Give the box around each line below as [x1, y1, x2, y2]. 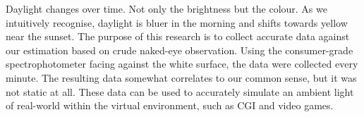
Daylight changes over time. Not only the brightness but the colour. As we [6, 1, 327, 16]
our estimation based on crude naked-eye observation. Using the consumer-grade [6, 42, 353, 57]
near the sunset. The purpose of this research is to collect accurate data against [6, 29, 350, 44]
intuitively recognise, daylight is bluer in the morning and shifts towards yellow [6, 15, 348, 30]
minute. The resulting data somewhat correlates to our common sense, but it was [6, 70, 357, 85]
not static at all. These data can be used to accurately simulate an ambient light [6, 84, 354, 99]
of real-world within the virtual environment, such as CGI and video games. [6, 98, 334, 113]
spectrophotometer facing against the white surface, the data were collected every [6, 56, 358, 71]
